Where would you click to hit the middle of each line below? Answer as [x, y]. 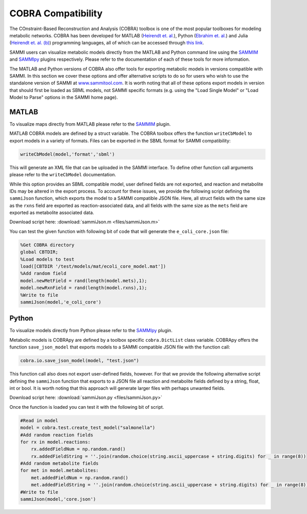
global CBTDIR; [39, 252]
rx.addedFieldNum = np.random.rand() [78, 449]
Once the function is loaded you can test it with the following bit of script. [87, 407]
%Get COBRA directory [47, 245]
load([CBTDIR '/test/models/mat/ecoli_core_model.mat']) [93, 266]
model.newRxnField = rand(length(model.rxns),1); [84, 288]
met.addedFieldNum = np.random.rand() [80, 477]
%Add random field [43, 274]
